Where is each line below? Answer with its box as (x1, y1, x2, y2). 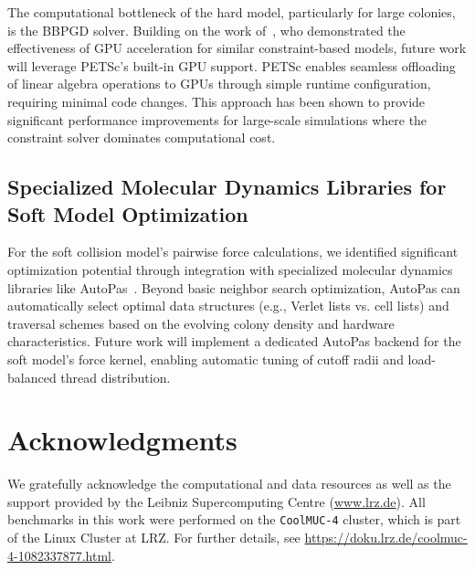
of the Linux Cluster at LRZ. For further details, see (7, 528, 301, 547)
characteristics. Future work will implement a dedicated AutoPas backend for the (7, 332, 461, 351)
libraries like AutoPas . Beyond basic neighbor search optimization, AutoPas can (7, 278, 460, 297)
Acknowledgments (7, 421, 237, 459)
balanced (7, 367, 57, 386)
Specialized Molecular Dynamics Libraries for (7, 173, 447, 201)
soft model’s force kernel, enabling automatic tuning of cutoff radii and (7, 349, 404, 368)
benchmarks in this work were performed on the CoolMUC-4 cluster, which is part (7, 510, 461, 529)
